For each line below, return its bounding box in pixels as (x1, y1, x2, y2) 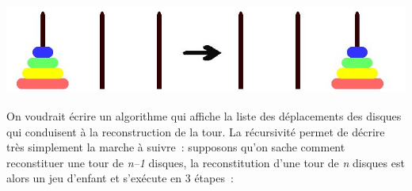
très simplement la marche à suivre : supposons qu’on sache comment (6, 139, 345, 155)
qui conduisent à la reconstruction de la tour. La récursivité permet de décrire (6, 123, 385, 139)
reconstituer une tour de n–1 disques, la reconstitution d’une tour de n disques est (6, 154, 405, 170)
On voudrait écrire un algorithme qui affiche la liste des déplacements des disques (6, 107, 402, 124)
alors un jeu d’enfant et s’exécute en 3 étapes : (6, 170, 234, 186)
